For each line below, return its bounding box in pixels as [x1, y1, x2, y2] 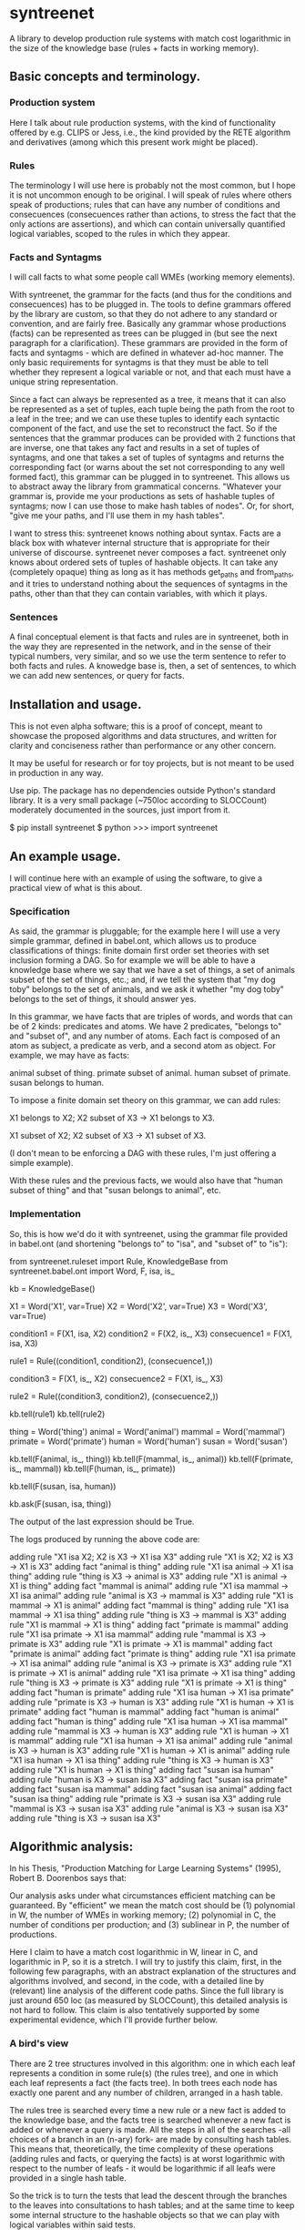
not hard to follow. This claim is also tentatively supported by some [9, 2005, 260, 2016]
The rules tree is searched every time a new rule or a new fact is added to [9, 2104, 287, 2115]
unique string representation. [9, 376, 118, 387]
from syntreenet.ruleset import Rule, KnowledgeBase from [9, 1255, 229, 1266]
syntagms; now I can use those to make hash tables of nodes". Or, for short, [9, 500, 294, 512]
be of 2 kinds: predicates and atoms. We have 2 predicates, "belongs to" [9, 1021, 282, 1032]
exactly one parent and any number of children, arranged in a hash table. [9, 2087, 284, 2098]
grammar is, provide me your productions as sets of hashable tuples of [9, 491, 276, 502]
